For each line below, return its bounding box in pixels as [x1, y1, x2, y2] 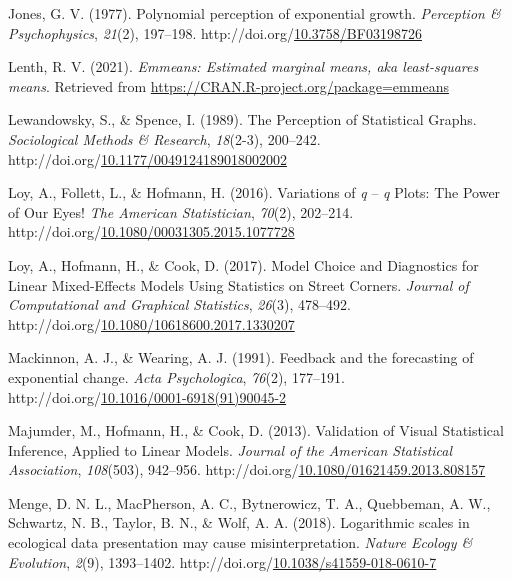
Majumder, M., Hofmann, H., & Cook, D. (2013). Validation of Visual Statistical [8, 420, 504, 441]
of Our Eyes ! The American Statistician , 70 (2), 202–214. [8, 201, 354, 222]
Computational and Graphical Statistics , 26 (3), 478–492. [8, 294, 351, 315]
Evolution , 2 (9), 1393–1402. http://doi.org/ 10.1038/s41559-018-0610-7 [8, 551, 437, 572]
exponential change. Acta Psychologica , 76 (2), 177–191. [8, 366, 345, 387]
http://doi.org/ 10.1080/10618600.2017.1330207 [8, 313, 295, 334]
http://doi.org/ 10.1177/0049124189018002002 [8, 148, 287, 169]
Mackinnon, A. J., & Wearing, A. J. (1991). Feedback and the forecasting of [8, 347, 474, 368]
